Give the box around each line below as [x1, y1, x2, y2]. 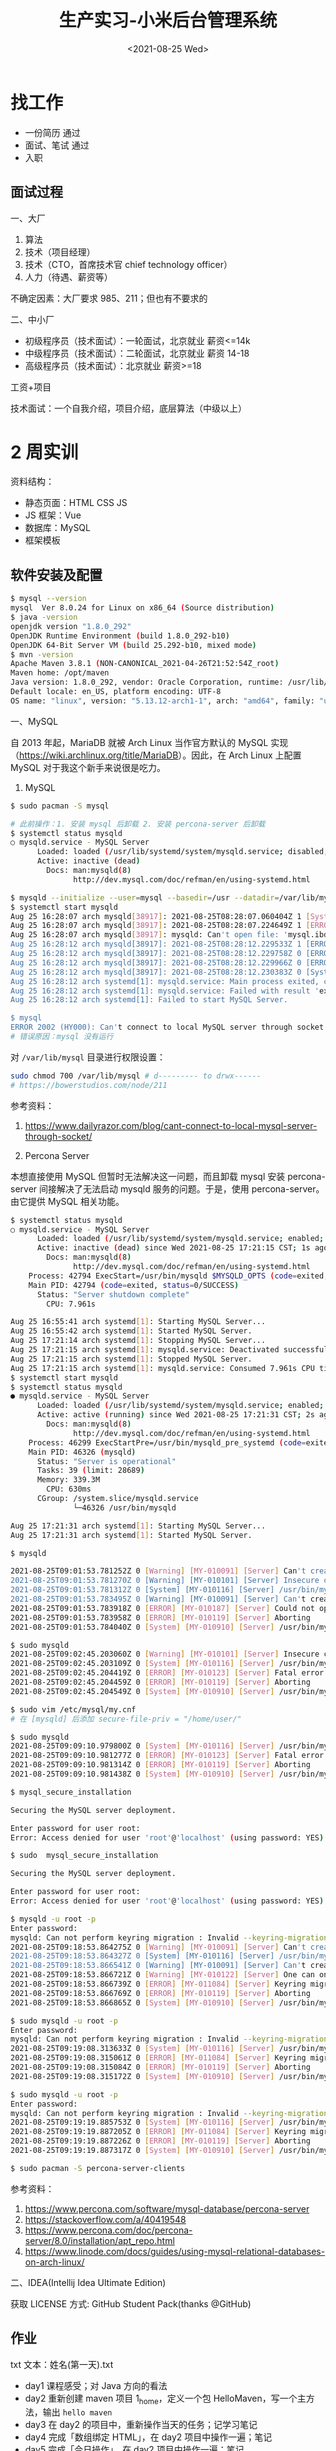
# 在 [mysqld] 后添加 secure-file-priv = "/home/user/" [10, 1714, 242, 1724]
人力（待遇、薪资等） [24, 271, 113, 283]
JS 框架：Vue [24, 509, 82, 521]
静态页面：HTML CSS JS [24, 497, 128, 509]
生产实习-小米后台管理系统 [58, 9, 278, 32]
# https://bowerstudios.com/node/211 [10, 1080, 168, 1090]
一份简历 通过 [24, 126, 81, 138]
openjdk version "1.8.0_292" [10, 621, 132, 631]
